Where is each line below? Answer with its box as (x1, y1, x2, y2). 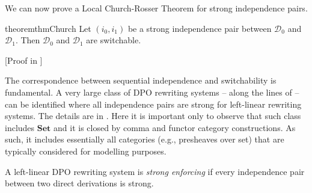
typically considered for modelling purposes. (5, 144, 167, 157)
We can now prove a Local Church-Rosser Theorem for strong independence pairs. (5, 2, 308, 14)
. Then (15, 34, 40, 46)
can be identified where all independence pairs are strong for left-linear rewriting (5, 97, 302, 110)
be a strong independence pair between (127, 22, 272, 34)
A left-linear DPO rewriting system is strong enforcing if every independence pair (5, 165, 305, 177)
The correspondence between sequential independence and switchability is (5, 74, 277, 87)
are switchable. (86, 34, 141, 46)
